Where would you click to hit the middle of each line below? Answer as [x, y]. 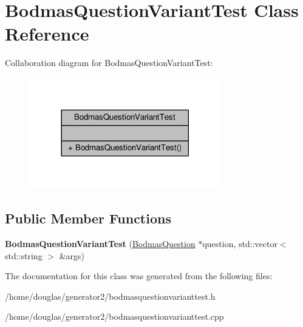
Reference [47, 34]
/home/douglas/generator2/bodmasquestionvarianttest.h [110, 296]
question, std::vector [240, 243]
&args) [72, 255]
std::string [24, 255]
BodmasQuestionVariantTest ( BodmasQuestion [100, 243]
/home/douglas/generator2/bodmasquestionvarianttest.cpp [114, 316]
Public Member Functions [88, 218]
